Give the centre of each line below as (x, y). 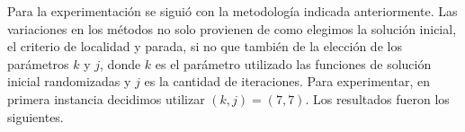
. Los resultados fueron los (377, 98)
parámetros (38, 63)
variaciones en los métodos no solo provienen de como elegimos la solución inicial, (232, 28)
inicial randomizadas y (69, 81)
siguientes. (36, 116)
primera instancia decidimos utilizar (106, 98)
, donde (121, 63)
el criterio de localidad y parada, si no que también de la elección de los (205, 46)
